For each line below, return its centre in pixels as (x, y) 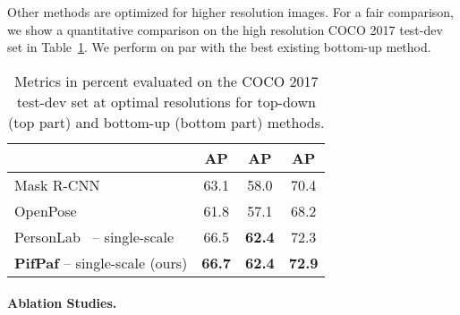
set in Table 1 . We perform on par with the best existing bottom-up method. (219, 47)
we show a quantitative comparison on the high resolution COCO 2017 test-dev (225, 29)
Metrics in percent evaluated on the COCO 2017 (166, 81)
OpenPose (46, 210)
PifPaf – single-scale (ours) (101, 262)
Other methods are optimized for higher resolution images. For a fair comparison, (230, 12)
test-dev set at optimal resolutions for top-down (166, 101)
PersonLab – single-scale (94, 236)
